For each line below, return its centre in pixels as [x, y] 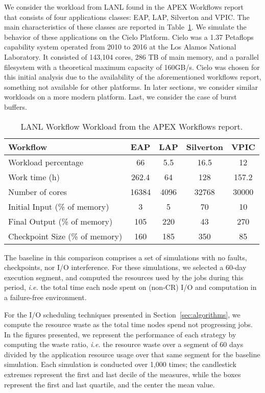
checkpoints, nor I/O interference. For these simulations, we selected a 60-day [125, 267]
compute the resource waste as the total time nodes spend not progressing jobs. [128, 324]
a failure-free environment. [45, 297]
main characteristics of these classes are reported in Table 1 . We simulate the [125, 27]
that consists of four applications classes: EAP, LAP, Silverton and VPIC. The [127, 17]
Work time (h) [34, 177]
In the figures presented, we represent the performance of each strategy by [120, 334]
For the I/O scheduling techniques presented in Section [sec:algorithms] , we [122, 314]
